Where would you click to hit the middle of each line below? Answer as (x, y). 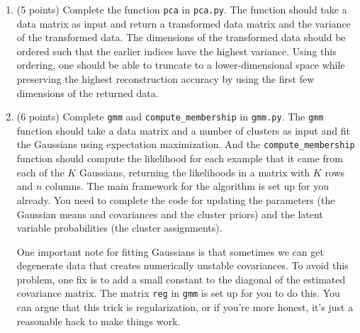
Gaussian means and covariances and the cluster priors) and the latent (170, 214)
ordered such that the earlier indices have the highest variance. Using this (176, 51)
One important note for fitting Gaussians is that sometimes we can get (170, 251)
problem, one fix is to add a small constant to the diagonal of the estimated (181, 279)
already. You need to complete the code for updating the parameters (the (176, 199)
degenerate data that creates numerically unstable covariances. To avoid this (182, 265)
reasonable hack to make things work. (99, 321)
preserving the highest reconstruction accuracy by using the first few (165, 79)
